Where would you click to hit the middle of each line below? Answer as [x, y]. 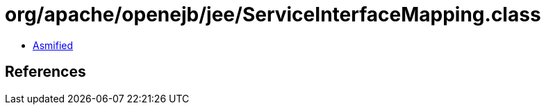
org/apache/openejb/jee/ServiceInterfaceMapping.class [273, 15]
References [45, 72]
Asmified [53, 45]
